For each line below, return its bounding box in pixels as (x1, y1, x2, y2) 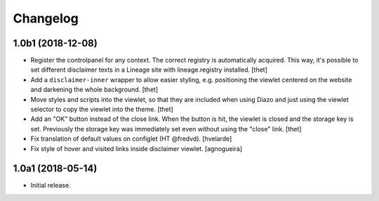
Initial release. (30, 181, 71, 190)
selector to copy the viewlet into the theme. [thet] (30, 105, 173, 114)
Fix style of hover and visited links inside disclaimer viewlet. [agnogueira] (30, 144, 242, 153)
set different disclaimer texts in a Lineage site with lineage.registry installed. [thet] (30, 65, 268, 74)
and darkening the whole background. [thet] (30, 85, 158, 94)
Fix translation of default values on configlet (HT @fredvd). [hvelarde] (30, 134, 232, 143)
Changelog (13, 11, 79, 26)
